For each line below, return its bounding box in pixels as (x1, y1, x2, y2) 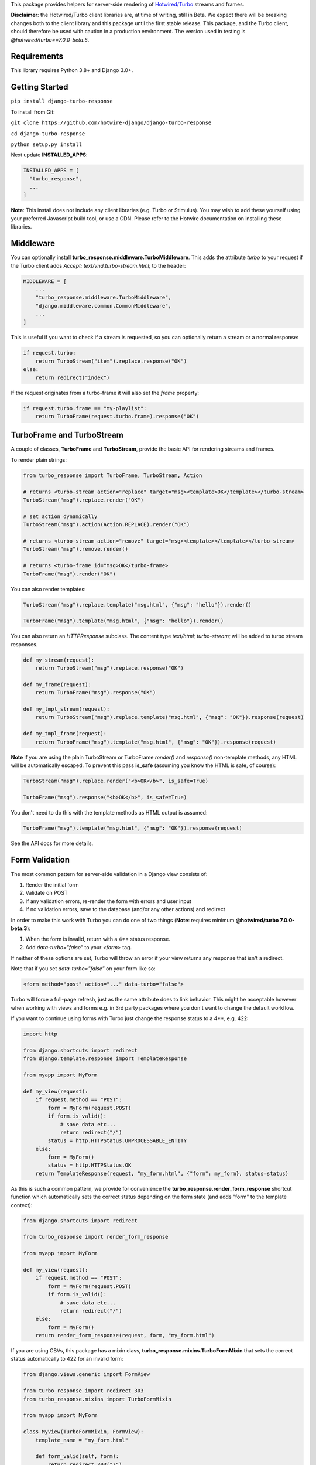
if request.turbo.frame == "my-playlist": (23, 405, 147, 411)
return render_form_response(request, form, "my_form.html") (35, 1332, 215, 1339)
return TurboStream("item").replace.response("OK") (35, 357, 187, 364)
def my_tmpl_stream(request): (23, 706, 110, 712)
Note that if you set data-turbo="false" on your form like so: (11, 965, 156, 972)
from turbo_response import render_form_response (23, 1234, 169, 1241)
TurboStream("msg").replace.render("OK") (23, 497, 144, 503)
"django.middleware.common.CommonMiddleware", (35, 302, 172, 309)
